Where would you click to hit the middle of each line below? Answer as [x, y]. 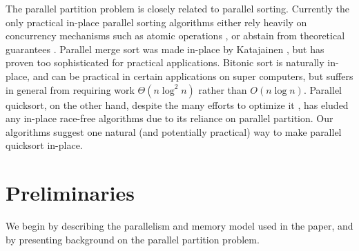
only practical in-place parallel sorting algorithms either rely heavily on [156, 22]
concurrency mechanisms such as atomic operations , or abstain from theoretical [175, 36]
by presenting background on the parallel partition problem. [133, 239]
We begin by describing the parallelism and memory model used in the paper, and [179, 226]
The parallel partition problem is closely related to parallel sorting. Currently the [177, 8]
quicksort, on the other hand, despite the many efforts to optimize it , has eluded [177, 104]
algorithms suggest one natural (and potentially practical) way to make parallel [174, 131]
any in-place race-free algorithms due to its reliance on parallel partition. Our [169, 118]
